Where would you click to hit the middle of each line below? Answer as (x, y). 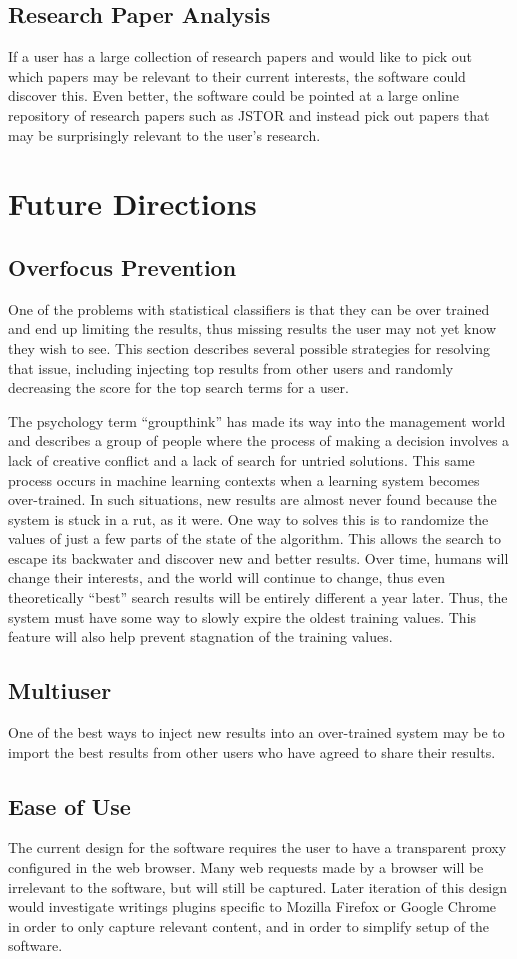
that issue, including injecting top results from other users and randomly (231, 367)
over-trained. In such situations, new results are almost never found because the (252, 499)
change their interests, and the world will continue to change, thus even (227, 577)
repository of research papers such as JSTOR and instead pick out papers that (249, 114)
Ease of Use (69, 805)
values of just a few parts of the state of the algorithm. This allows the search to (254, 538)
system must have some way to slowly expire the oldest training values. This (242, 616)
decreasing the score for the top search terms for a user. (178, 387)
